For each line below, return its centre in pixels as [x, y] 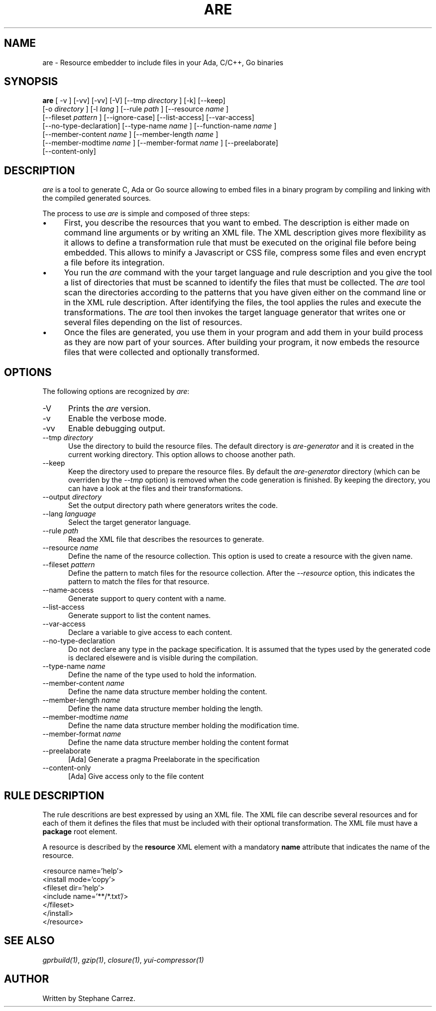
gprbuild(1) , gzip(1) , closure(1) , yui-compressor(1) [123, 960]
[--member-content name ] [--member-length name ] [130, 134]
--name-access [68, 590]
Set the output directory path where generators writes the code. [173, 505]
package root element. [80, 831]
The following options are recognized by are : [116, 391]
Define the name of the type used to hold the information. [163, 675]
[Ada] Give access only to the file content [136, 776]
